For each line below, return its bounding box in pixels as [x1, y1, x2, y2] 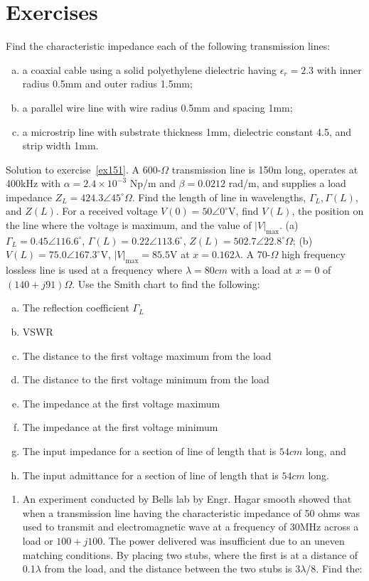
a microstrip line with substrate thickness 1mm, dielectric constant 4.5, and [22, 124, 352, 139]
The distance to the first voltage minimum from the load [22, 372, 269, 387]
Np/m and [129, 176, 176, 191]
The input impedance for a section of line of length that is [22, 444, 277, 458]
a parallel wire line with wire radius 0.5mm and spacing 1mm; [22, 100, 293, 114]
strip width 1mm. [22, 138, 99, 153]
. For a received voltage [55, 203, 158, 218]
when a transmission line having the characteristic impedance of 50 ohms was [22, 505, 360, 520]
